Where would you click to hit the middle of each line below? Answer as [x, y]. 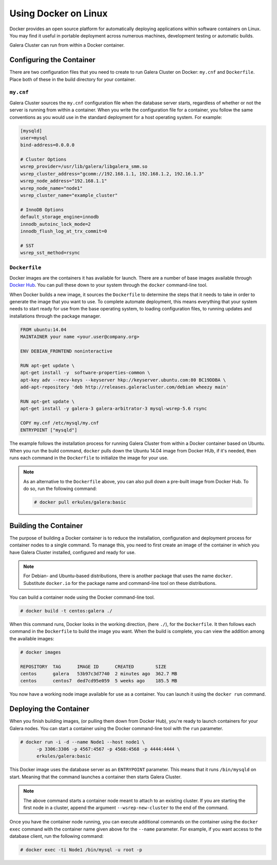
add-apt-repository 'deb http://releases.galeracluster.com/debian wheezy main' [124, 387]
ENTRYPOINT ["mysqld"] [49, 430]
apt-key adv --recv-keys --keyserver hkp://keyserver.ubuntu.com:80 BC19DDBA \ [123, 380]
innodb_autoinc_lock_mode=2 [55, 224]
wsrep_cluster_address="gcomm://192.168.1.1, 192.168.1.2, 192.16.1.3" [112, 174]
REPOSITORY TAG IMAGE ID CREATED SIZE [93, 666]
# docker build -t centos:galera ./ [66, 611]
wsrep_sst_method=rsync [50, 253]
